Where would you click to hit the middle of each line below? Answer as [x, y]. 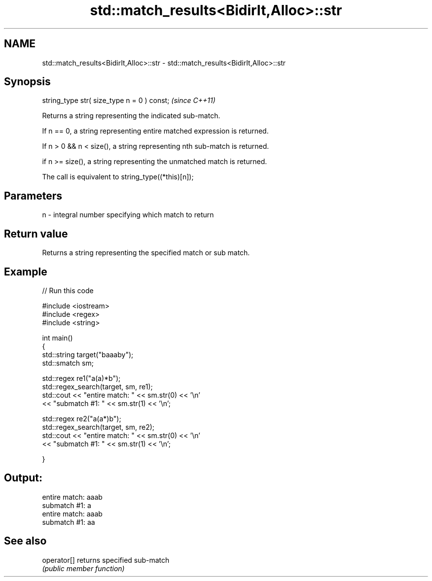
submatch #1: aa [69, 522]
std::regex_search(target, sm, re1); [97, 386]
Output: [23, 478]
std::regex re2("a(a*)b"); [82, 418]
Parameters [33, 196]
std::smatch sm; [68, 363]
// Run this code [68, 290]
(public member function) [83, 568]
